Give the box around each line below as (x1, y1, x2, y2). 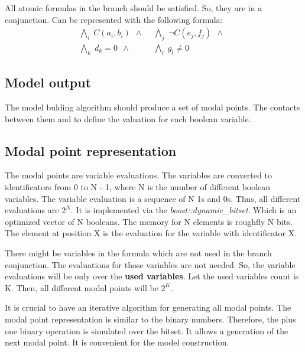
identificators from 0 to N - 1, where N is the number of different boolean (5, 181, 271, 193)
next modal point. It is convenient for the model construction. (5, 336, 229, 348)
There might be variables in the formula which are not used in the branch (5, 247, 272, 259)
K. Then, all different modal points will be (5, 281, 158, 294)
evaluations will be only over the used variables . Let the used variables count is (5, 270, 299, 282)
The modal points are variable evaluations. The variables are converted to (5, 169, 272, 181)
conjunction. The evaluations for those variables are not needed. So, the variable (5, 258, 296, 270)
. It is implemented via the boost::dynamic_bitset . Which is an (70, 204, 297, 216)
